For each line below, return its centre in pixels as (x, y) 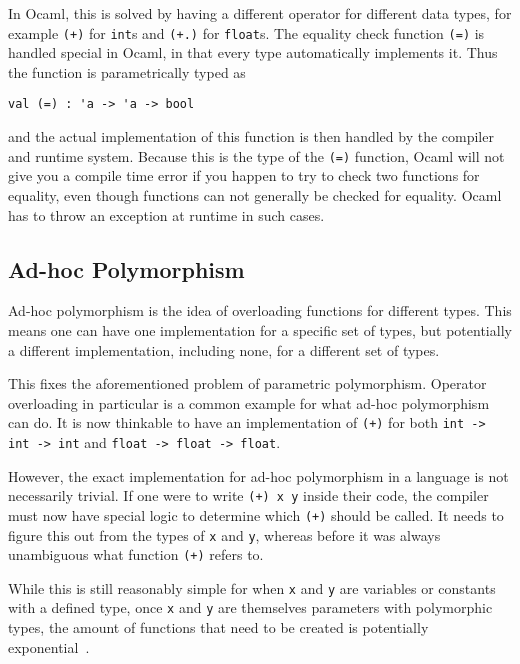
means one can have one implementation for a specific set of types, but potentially (260, 329)
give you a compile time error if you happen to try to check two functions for (244, 175)
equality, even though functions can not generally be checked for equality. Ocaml (255, 194)
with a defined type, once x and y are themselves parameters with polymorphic (250, 607)
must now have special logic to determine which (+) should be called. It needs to (256, 514)
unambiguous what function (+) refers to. (136, 554)
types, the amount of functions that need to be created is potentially (218, 627)
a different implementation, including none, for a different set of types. (224, 349)
